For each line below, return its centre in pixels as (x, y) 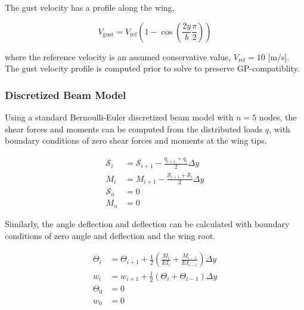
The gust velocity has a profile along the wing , (90, 7)
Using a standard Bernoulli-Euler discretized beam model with (119, 117)
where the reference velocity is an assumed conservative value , (118, 56)
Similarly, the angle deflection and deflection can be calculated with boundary (147, 223)
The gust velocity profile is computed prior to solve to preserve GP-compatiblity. (152, 68)
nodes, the (278, 117)
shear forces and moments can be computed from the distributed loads (134, 128)
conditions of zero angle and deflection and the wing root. (110, 235)
